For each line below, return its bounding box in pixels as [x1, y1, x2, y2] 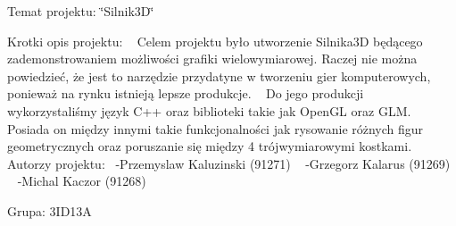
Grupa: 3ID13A [7, 201, 92, 220]
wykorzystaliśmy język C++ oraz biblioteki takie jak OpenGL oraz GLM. [7, 101, 411, 120]
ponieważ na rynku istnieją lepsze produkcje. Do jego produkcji [7, 84, 364, 103]
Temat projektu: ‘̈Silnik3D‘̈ [7, 2, 154, 20]
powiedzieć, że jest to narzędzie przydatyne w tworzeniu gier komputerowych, [7, 66, 431, 85]
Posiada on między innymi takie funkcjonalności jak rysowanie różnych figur [7, 119, 424, 138]
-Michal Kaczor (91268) [17, 172, 146, 190]
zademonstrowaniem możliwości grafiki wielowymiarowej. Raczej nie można [7, 49, 418, 68]
